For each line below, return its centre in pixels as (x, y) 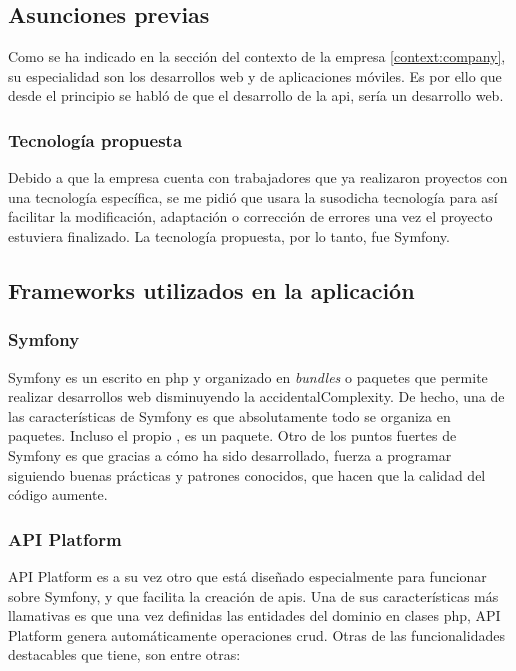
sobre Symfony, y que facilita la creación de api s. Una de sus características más (253, 595)
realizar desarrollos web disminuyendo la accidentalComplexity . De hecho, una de (256, 396)
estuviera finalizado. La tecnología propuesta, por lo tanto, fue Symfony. (229, 235)
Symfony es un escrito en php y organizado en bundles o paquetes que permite (248, 376)
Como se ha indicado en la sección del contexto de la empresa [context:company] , (257, 56)
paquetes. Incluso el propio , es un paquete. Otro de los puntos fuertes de (232, 435)
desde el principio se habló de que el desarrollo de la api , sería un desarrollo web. (256, 95)
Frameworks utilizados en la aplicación (211, 289)
